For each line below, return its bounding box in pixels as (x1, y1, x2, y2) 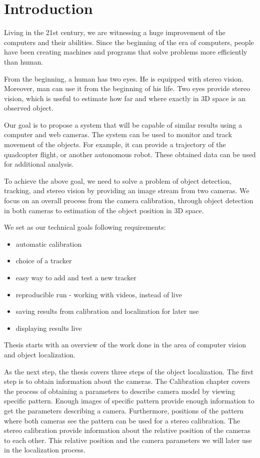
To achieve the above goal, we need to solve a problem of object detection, (4, 175, 232, 186)
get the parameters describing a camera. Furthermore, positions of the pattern (4, 405, 244, 415)
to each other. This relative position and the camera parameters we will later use (4, 434, 252, 445)
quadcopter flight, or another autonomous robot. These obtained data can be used (4, 149, 256, 159)
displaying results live (15, 322, 82, 333)
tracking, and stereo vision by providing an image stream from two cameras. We (4, 185, 249, 196)
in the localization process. (4, 444, 85, 455)
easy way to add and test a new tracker (15, 272, 136, 282)
